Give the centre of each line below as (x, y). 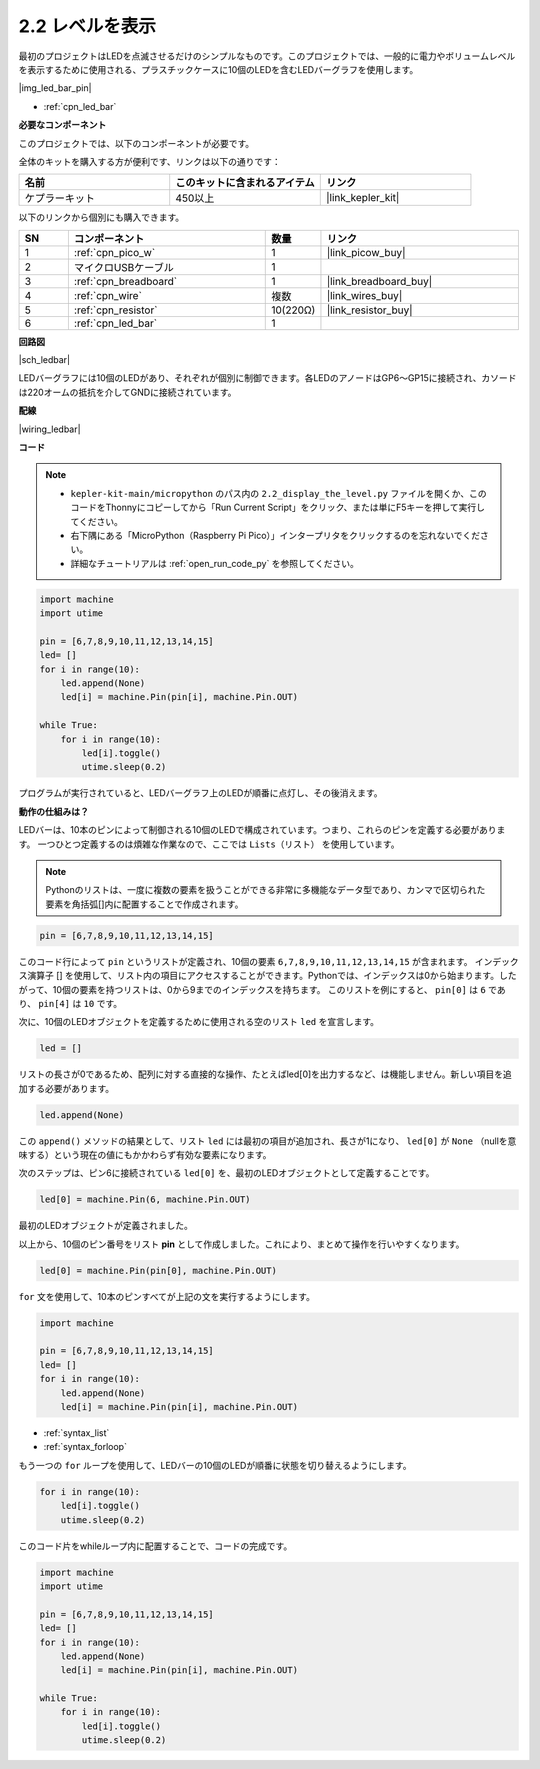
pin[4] (54, 1003)
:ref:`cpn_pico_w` (114, 252)
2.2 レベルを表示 (87, 26)
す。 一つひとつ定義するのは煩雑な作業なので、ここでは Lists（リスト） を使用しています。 (209, 844)
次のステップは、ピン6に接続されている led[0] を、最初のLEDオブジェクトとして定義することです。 (226, 1173)
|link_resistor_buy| (370, 310)
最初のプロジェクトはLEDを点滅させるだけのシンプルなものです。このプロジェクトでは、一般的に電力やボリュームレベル (267, 56)
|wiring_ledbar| (49, 429)
